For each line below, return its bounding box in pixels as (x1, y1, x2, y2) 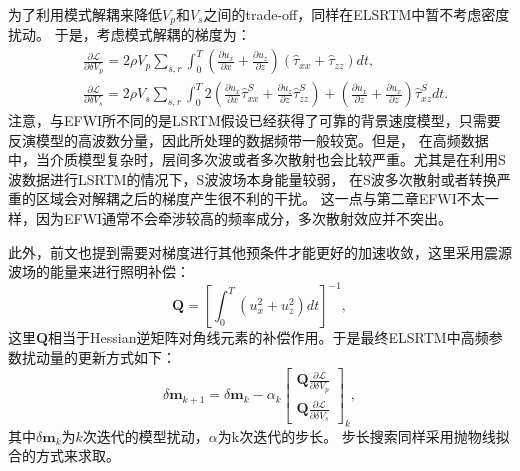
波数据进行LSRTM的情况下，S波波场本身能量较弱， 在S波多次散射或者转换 (8, 168, 497, 189)
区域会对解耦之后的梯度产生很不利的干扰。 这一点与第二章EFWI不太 (35, 188, 485, 209)
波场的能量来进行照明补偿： (8, 261, 190, 282)
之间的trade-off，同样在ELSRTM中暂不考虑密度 (203, 4, 510, 24)
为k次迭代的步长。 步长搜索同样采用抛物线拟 (217, 425, 510, 446)
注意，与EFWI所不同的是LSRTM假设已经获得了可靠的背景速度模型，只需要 (8, 110, 501, 131)
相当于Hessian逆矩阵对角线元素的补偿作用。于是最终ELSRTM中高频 (48, 327, 489, 348)
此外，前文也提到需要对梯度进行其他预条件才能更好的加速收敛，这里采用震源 (8, 241, 512, 262)
